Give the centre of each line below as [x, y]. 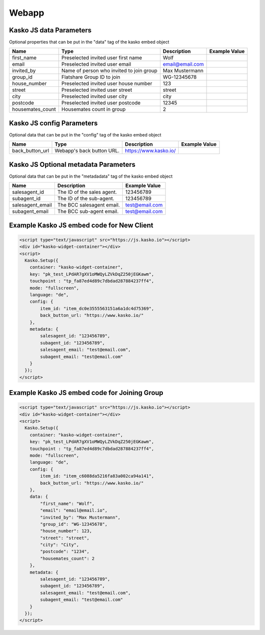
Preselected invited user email [96, 64]
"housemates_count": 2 [67, 558]
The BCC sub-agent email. [88, 212]
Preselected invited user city [94, 97]
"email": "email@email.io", [74, 511]
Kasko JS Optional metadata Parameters [72, 164]
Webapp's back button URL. [87, 151]
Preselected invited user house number [107, 83]
